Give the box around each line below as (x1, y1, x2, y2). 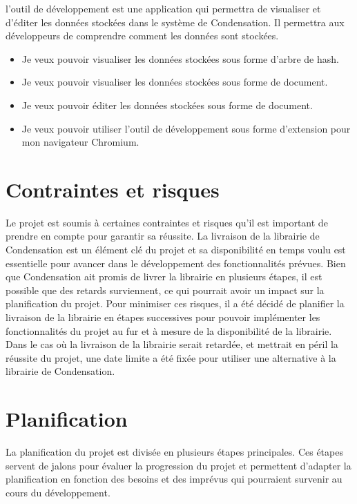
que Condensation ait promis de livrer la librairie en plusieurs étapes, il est (6, 269, 322, 284)
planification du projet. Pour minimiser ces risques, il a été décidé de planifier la (6, 296, 345, 311)
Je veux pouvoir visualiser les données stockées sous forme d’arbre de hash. (21, 51, 339, 66)
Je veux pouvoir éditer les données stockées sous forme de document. (21, 97, 313, 112)
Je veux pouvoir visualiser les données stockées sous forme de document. (21, 75, 328, 89)
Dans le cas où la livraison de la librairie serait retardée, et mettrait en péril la (6, 337, 338, 351)
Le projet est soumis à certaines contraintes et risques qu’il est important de (6, 215, 328, 229)
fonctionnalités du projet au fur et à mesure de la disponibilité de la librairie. (6, 323, 332, 338)
